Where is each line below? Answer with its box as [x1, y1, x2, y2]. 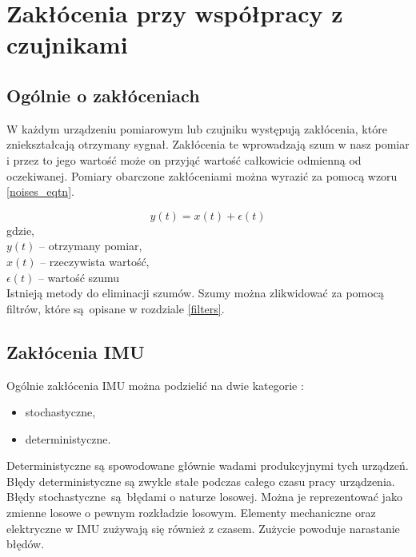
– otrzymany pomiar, [39, 237, 142, 254]
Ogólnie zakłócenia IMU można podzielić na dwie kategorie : [6, 376, 304, 393]
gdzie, [6, 221, 34, 238]
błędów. [6, 535, 45, 552]
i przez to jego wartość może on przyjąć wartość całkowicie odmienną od [6, 151, 362, 168]
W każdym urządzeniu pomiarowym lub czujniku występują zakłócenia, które [6, 120, 387, 137]
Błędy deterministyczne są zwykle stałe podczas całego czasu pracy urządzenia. [6, 472, 395, 489]
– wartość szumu [38, 269, 120, 285]
